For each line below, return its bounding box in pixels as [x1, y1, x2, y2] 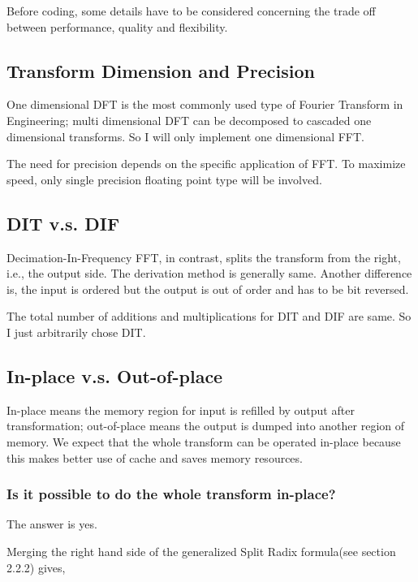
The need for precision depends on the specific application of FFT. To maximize [6, 155, 406, 172]
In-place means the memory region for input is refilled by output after [6, 401, 355, 418]
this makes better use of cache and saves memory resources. [6, 449, 303, 466]
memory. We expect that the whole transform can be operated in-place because [6, 433, 401, 450]
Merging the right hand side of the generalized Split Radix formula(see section [6, 542, 396, 559]
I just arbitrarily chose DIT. [6, 323, 146, 340]
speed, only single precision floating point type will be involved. [6, 170, 322, 188]
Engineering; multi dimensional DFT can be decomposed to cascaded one [6, 111, 372, 128]
